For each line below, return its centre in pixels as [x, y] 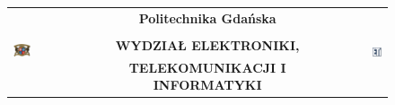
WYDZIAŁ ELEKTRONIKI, [207, 44]
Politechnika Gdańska [207, 17]
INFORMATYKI [207, 85]
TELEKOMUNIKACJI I [207, 67]
